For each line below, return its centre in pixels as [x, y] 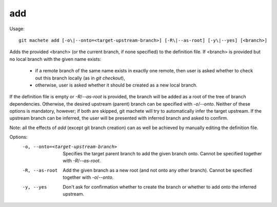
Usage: [17, 29]
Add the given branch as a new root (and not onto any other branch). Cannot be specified [157, 170]
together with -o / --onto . [88, 177]
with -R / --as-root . [82, 161]
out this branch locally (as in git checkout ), [80, 78]
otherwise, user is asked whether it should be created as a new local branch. [116, 85]
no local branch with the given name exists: [55, 59]
